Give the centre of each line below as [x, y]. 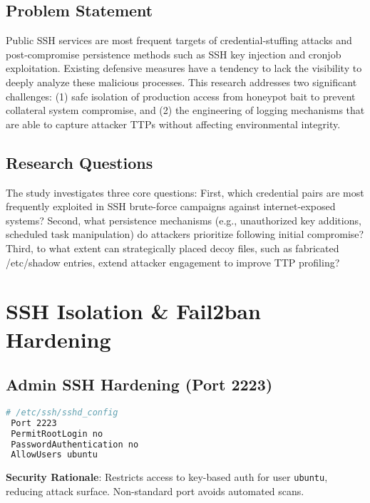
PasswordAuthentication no [75, 444]
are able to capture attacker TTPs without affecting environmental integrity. [173, 124]
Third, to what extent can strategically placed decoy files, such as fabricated [173, 248]
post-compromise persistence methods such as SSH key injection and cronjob [174, 54]
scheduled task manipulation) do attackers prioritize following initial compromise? [185, 234]
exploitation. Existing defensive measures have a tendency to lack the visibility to [184, 68]
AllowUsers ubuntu [54, 455]
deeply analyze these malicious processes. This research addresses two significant [181, 82]
